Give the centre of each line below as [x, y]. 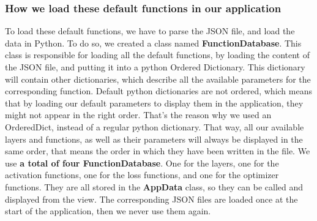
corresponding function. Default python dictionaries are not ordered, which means [158, 91]
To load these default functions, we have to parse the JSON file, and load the [150, 31]
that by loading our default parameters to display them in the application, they [154, 103]
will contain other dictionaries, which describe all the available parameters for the [158, 79]
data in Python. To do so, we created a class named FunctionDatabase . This [153, 43]
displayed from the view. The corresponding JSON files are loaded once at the [151, 199]
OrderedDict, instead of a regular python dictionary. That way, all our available [155, 126]
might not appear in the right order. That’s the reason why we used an [138, 115]
